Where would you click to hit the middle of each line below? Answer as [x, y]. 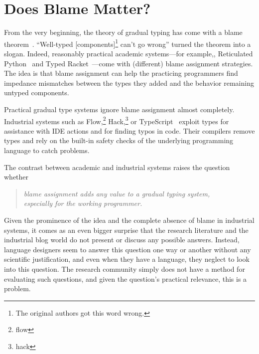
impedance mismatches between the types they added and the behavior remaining [129, 83]
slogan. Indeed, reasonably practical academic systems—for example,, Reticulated [129, 53]
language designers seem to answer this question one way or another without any [128, 249]
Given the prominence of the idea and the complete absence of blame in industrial [129, 220]
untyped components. [37, 92]
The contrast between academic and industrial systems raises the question [117, 167]
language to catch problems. [47, 150]
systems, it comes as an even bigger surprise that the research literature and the [126, 230]
